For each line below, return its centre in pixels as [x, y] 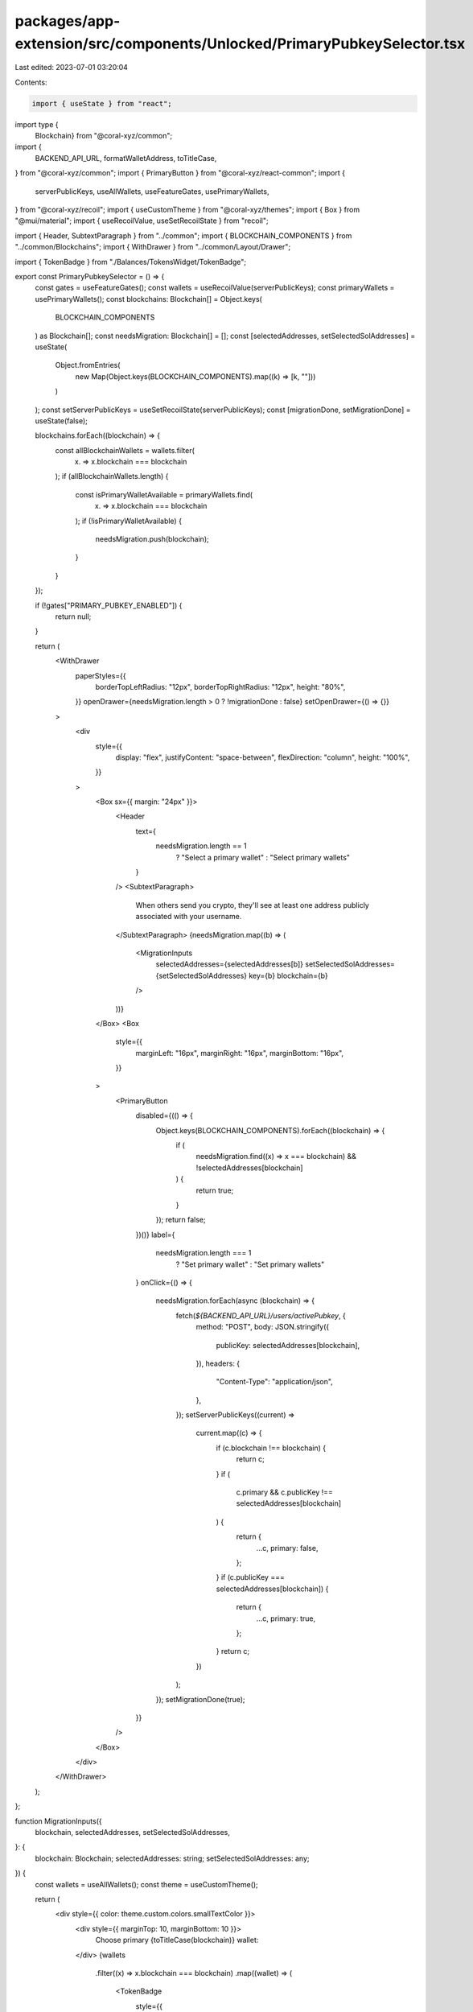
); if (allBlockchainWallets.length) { [112, 476]
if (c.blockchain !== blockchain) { [271, 1448]
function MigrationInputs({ [58, 1821]
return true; [215, 1190]
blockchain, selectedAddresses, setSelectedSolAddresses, [133, 1833]
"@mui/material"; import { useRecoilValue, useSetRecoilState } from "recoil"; [142, 221]
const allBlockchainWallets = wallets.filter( [125, 450]
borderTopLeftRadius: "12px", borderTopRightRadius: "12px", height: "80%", [220, 686]
